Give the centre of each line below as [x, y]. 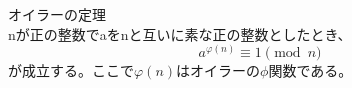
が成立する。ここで [71, 70]
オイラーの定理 [57, 14]
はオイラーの [218, 70]
